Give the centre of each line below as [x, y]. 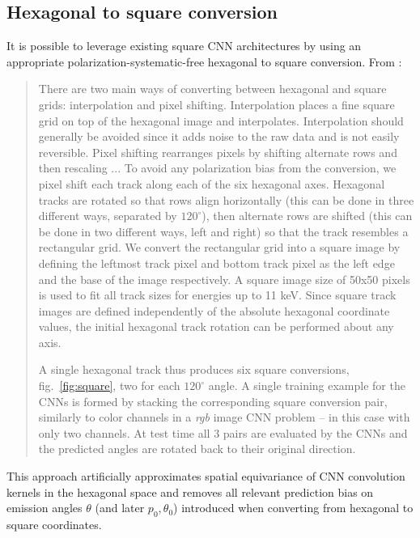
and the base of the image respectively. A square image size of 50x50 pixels [224, 279]
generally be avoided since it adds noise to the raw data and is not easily [219, 136]
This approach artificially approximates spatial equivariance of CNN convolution [206, 476]
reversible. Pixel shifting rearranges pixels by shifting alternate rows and [218, 152]
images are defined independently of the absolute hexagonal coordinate [214, 310]
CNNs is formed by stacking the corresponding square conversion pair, [213, 401]
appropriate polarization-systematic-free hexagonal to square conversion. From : [204, 61]
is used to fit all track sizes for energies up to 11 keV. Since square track [217, 295]
